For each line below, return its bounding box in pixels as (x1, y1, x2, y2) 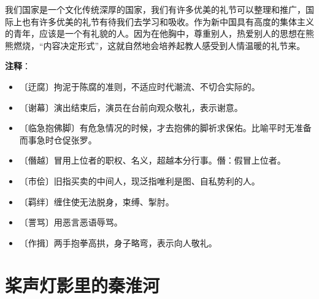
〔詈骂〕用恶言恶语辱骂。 (19, 216, 123, 229)
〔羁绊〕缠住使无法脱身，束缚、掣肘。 (19, 195, 174, 208)
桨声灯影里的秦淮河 (5, 272, 160, 297)
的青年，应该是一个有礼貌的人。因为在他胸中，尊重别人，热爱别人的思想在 (5, 27, 306, 40)
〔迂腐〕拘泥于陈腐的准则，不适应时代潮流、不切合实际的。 (19, 80, 260, 93)
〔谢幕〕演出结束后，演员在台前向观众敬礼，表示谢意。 (19, 100, 243, 113)
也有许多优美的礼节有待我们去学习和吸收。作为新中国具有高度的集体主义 (21, 15, 314, 28)
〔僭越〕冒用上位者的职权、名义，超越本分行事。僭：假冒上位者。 (19, 154, 286, 167)
